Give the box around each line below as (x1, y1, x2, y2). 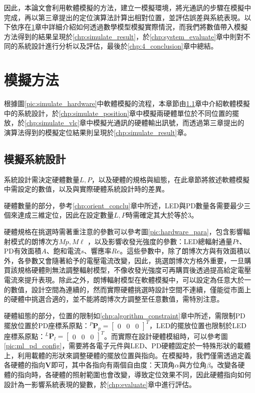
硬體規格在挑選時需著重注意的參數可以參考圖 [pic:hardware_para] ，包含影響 (4, 226, 243, 237)
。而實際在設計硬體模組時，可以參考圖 (104, 331, 228, 341)
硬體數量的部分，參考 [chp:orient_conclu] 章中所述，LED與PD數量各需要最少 (4, 200, 244, 210)
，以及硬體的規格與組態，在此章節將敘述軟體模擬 (91, 174, 250, 184)
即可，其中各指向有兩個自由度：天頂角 (51, 360, 175, 370)
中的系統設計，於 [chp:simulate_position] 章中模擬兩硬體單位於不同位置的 (4, 108, 232, 118)
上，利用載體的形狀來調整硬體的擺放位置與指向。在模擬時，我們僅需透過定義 (4, 350, 251, 360)
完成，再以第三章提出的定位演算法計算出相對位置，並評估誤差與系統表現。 (4, 12, 244, 22)
